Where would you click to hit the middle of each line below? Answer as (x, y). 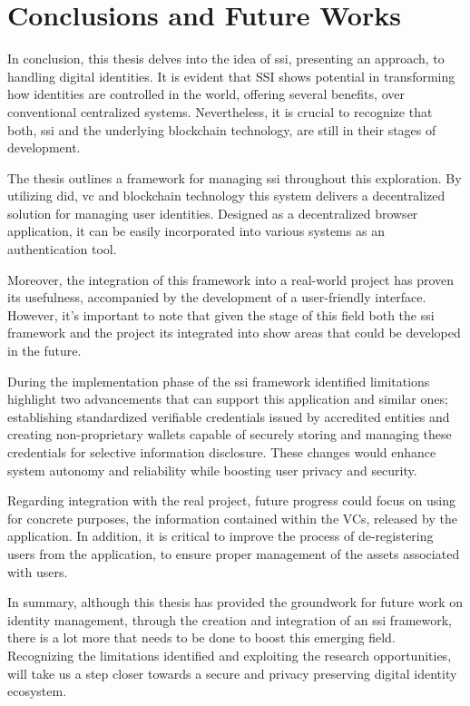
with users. (38, 571)
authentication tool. (62, 249)
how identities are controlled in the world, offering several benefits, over (206, 94)
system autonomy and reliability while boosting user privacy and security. (212, 470)
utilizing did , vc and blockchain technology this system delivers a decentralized (226, 196)
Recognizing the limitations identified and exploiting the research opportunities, (230, 655)
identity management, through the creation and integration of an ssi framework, (230, 619)
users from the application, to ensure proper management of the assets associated (234, 553)
